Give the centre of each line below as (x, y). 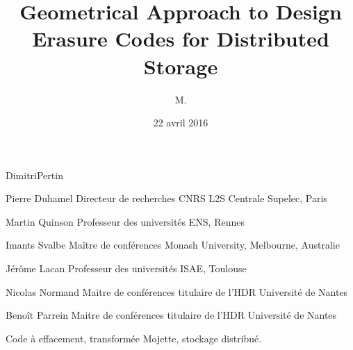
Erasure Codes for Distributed (181, 39)
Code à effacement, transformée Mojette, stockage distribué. (134, 338)
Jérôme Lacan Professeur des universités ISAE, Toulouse (126, 268)
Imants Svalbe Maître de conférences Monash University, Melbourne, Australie (173, 245)
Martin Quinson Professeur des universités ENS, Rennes (125, 221)
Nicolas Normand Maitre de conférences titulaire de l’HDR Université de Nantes (177, 291)
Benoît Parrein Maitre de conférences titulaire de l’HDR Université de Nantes (171, 315)
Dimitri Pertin (34, 175)
